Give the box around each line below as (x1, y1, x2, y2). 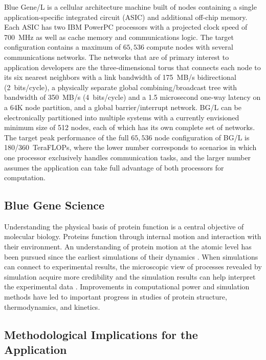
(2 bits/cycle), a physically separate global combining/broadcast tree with (4, 81, 237, 92)
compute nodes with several (146, 41, 233, 52)
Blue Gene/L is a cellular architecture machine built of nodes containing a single (4, 2, 257, 12)
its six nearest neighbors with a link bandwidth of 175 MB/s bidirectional (4, 72, 236, 82)
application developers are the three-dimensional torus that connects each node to (4, 61, 261, 72)
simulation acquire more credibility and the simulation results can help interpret (4, 271, 256, 282)
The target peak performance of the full (4, 132, 129, 142)
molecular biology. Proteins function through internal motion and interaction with (4, 231, 261, 242)
